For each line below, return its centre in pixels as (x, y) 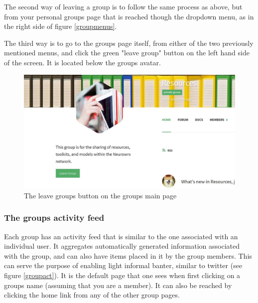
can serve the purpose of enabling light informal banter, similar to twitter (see (123, 265)
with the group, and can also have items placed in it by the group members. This (128, 255)
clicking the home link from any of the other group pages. (92, 295)
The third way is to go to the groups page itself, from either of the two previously (129, 43)
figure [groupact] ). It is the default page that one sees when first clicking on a (122, 275)
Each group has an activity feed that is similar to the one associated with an (121, 236)
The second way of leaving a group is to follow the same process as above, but (123, 6)
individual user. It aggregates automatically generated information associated (122, 246)
